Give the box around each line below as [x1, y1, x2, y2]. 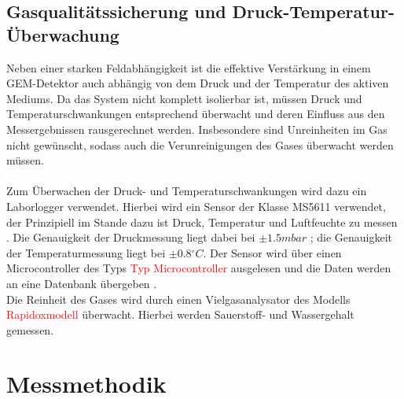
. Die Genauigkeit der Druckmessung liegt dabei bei [6, 229, 255, 246]
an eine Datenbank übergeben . [6, 275, 157, 291]
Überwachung [6, 22, 119, 46]
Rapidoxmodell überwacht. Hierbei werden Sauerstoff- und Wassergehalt [6, 306, 354, 323]
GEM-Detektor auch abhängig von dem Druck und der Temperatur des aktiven [6, 75, 389, 91]
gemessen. [6, 321, 54, 338]
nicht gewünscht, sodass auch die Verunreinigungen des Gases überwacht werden [6, 136, 394, 153]
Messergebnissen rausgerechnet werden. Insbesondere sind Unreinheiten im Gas [6, 120, 387, 137]
